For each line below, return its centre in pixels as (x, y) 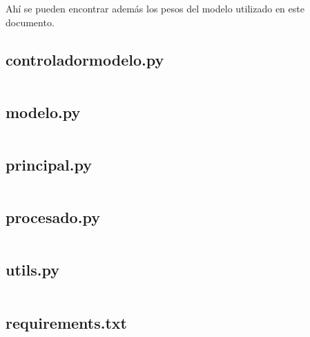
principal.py (49, 164)
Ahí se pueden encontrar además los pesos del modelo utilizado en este (155, 8)
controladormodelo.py (85, 59)
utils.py (32, 270)
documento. (30, 22)
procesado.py (53, 217)
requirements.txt (66, 322)
